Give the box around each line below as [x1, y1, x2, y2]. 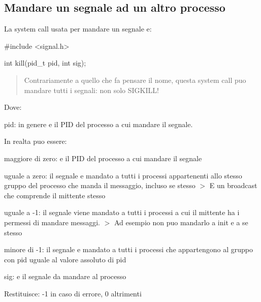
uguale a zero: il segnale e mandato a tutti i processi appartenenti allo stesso [4, 170, 242, 180]
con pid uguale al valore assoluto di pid [4, 254, 126, 264]
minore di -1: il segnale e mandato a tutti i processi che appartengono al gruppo [4, 244, 253, 255]
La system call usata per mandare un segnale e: [4, 23, 152, 34]
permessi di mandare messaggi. [4, 217, 100, 227]
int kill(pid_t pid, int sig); [4, 57, 86, 68]
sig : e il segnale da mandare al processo [4, 271, 126, 282]
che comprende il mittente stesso [4, 190, 106, 200]
